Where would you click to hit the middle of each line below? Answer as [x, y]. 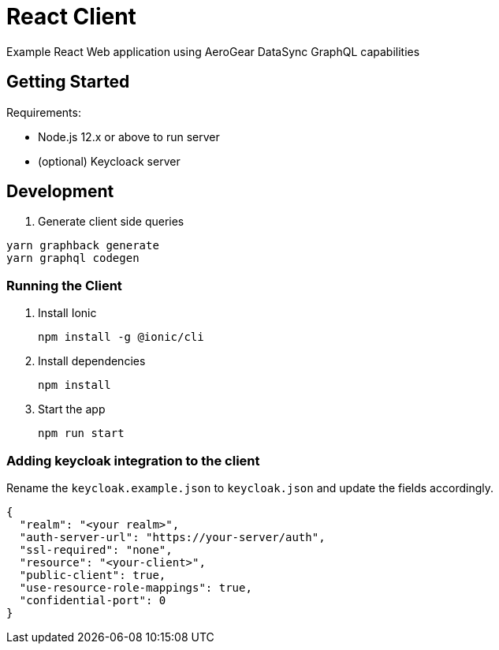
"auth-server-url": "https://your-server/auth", [172, 537]
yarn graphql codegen [73, 258]
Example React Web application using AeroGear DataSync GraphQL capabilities [213, 51]
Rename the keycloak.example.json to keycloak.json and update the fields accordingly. [250, 487]
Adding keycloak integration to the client [133, 460]
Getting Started [68, 82]
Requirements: [44, 112]
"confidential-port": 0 [93, 600]
